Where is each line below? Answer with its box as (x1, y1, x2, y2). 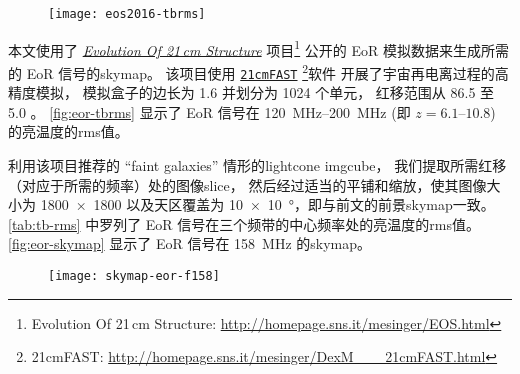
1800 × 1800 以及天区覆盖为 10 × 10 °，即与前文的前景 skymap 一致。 (40, 194, 495, 215)
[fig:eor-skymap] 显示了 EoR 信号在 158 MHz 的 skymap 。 (8, 233, 372, 254)
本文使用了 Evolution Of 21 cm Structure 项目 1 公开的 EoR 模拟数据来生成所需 (8, 36, 509, 60)
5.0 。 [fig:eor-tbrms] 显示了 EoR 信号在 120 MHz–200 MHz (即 (8, 101, 411, 122)
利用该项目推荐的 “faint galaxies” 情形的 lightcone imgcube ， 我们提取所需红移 (8, 155, 507, 175)
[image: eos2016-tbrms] (48, 7, 206, 21)
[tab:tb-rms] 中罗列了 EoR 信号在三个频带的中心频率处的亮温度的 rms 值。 (8, 213, 480, 234)
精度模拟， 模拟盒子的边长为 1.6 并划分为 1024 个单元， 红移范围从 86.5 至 (8, 82, 495, 103)
